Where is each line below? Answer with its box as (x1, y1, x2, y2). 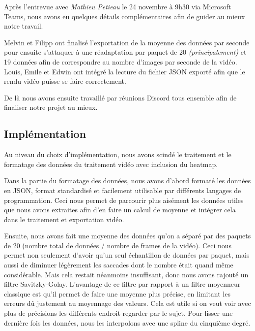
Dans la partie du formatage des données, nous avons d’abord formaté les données (4, 175, 251, 186)
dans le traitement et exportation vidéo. (4, 214, 124, 224)
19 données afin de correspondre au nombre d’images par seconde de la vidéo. (4, 56, 237, 66)
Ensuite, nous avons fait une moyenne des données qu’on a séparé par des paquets (4, 231, 251, 241)
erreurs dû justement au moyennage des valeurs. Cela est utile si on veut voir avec (4, 298, 251, 308)
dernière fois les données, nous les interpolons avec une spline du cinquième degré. (4, 317, 251, 328)
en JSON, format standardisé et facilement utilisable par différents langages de (4, 185, 241, 195)
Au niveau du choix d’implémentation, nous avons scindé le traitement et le (4, 149, 231, 160)
